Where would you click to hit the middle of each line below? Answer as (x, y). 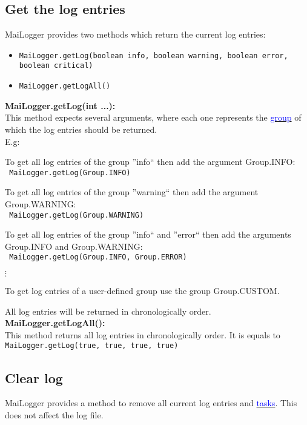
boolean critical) (56, 66)
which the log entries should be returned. (81, 129)
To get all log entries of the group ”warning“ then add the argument (132, 192)
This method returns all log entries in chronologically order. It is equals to (143, 334)
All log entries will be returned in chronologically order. (108, 311)
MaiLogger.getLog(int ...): (60, 105)
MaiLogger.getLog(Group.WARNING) (77, 215)
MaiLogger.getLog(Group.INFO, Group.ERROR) (98, 257)
